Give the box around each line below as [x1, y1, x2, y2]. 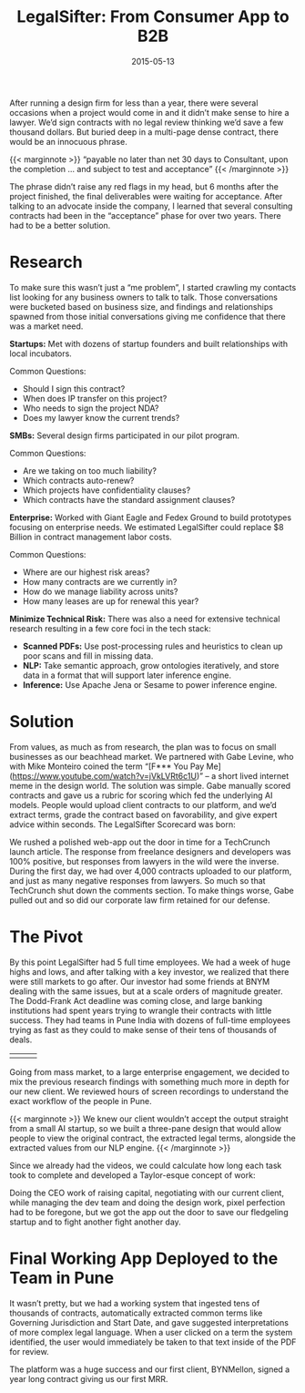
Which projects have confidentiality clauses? [22, 485, 191, 496]
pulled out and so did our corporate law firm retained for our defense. [9, 895, 270, 906]
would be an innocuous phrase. [9, 136, 127, 147]
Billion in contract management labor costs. [9, 531, 173, 542]
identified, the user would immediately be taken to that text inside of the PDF [9, 1337, 297, 1347]
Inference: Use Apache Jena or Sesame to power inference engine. [22, 679, 278, 690]
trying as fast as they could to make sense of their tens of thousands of [9, 1024, 278, 1035]
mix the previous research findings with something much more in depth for [9, 1076, 290, 1087]
